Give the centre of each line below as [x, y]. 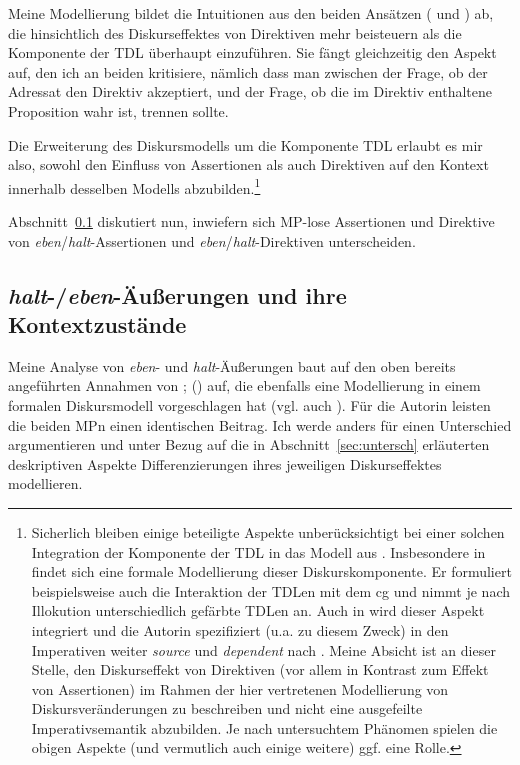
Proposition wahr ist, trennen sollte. [118, 110]
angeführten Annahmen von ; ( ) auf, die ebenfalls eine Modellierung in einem [244, 385]
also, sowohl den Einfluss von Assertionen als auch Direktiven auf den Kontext [248, 164]
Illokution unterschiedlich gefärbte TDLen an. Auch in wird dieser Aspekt [258, 610]
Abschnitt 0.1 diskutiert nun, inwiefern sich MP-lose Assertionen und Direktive [251, 221]
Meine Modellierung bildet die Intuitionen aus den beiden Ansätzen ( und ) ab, [251, 13]
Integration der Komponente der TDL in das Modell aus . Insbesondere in [258, 551]
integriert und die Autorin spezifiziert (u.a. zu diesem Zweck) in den [240, 629]
